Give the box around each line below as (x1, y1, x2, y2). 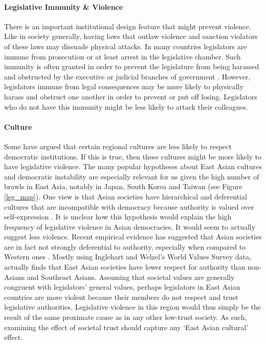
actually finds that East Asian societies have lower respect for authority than (4, 261, 246, 272)
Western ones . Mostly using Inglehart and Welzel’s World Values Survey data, (4, 251, 251, 262)
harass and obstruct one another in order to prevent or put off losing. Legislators (4, 91, 257, 102)
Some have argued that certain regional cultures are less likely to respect (4, 140, 232, 151)
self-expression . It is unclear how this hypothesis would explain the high (4, 211, 232, 222)
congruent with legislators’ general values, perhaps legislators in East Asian (4, 281, 240, 292)
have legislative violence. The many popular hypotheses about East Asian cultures (4, 161, 262, 172)
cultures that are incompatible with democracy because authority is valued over (4, 201, 254, 212)
